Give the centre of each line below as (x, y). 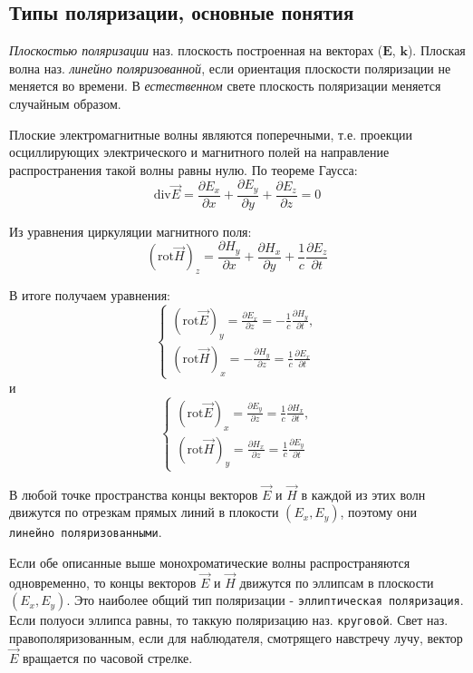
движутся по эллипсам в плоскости (337, 582)
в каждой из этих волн (363, 494)
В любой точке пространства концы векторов (134, 494)
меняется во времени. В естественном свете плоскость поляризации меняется (225, 86)
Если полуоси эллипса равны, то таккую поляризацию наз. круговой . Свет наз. (229, 620)
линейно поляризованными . (86, 532)
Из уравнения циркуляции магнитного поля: (130, 231)
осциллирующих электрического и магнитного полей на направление (199, 152)
